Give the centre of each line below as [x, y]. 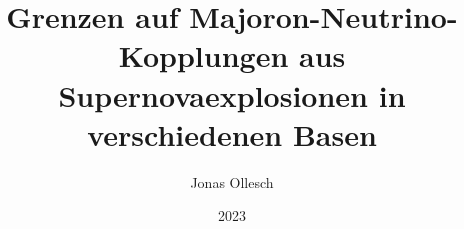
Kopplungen [203, 55]
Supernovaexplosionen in [232, 94]
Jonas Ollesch [232, 181]
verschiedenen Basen [232, 133]
